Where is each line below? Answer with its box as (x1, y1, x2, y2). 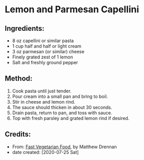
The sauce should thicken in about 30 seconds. (12, 104, 112, 110)
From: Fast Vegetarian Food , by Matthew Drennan (12, 144, 117, 150)
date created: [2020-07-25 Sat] (12, 149, 79, 155)
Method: (5, 74, 33, 83)
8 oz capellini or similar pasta (12, 37, 74, 44)
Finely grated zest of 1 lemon (12, 54, 74, 60)
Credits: (5, 130, 31, 139)
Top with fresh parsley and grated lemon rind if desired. (12, 115, 130, 121)
